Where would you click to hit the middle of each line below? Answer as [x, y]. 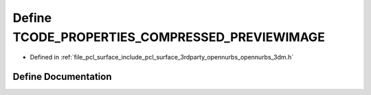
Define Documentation [62, 77]
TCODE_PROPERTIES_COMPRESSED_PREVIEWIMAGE [169, 37]
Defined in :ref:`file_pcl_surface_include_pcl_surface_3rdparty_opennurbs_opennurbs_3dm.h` [162, 57]
